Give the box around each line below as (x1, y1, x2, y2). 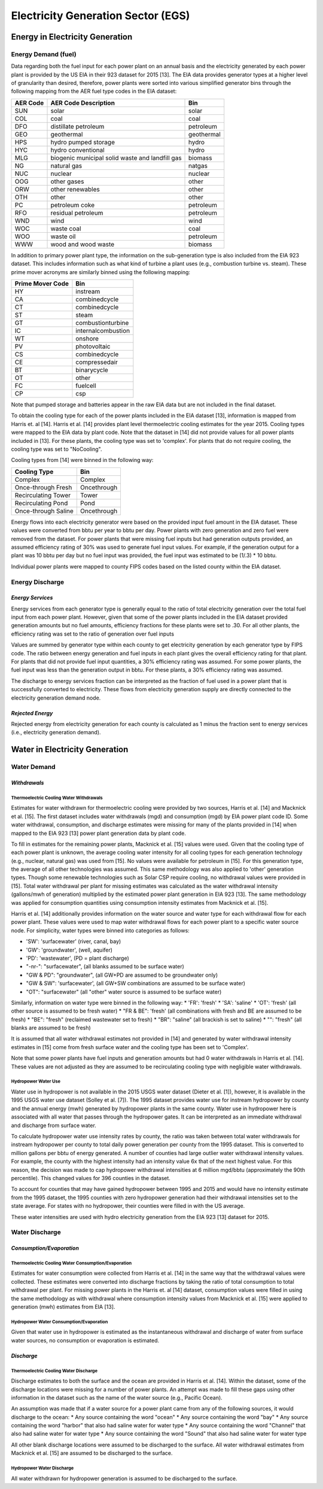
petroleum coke (50, 200, 95, 209)
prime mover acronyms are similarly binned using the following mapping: (11, 268, 191, 275)
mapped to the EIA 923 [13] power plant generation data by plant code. (11, 829, 187, 837)
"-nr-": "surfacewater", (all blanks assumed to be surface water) (26, 963, 185, 970)
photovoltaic (75, 342, 111, 351)
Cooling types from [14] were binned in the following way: (11, 457, 154, 464)
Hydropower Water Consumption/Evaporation (11, 1318, 108, 1325)
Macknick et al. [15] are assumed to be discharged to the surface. (11, 1450, 173, 1457)
